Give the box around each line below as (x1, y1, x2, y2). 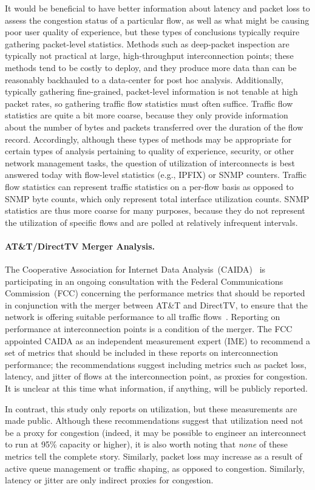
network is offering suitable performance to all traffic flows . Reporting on (5, 310, 280, 323)
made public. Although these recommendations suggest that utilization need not (5, 414, 303, 427)
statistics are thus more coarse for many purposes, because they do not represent (5, 204, 305, 217)
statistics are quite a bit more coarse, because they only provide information (5, 109, 288, 121)
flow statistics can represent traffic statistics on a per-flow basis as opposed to (5, 180, 294, 192)
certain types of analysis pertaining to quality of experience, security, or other (5, 145, 294, 157)
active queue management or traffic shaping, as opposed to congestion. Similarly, (5, 461, 305, 474)
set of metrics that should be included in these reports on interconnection (5, 346, 279, 359)
